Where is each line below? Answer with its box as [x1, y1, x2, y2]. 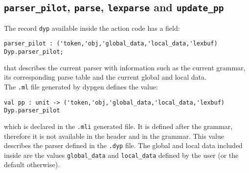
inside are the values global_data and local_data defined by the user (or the [4, 150, 239, 160]
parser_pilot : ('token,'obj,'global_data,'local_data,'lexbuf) [4, 40, 218, 47]
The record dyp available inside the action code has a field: [4, 22, 180, 33]
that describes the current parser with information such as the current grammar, [4, 62, 246, 72]
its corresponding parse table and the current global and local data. [4, 72, 206, 82]
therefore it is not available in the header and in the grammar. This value [4, 130, 224, 141]
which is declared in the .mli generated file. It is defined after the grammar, [4, 121, 233, 131]
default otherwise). [4, 159, 60, 170]
